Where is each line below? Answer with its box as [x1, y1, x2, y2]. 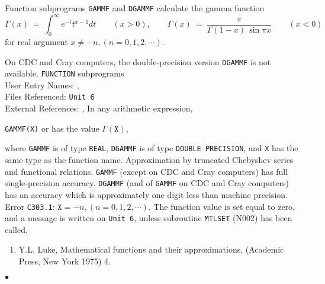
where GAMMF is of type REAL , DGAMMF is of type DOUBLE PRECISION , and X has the [5, 142, 298, 154]
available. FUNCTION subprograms [5, 67, 124, 79]
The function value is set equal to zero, [153, 200, 295, 212]
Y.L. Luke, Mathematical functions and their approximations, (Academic [18, 243, 284, 256]
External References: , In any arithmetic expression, [5, 102, 193, 114]
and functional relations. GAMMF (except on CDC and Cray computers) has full [5, 165, 288, 177]
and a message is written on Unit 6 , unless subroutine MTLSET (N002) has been [5, 212, 292, 224]
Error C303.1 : [5, 200, 55, 212]
